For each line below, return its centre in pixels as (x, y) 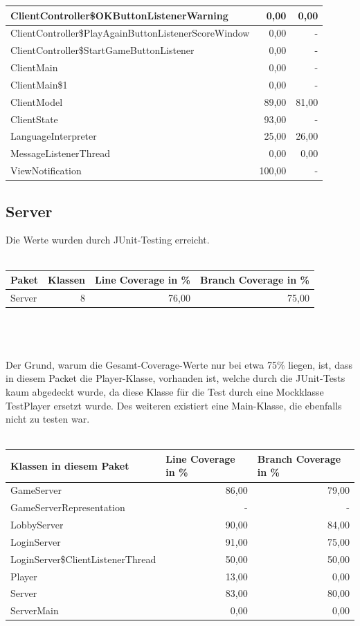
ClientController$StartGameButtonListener (102, 50)
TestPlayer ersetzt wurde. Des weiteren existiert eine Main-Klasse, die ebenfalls (174, 405)
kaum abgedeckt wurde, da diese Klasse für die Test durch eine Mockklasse (165, 391)
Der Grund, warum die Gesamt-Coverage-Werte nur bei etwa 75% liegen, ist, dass (179, 364)
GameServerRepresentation (68, 507)
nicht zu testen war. (48, 419)
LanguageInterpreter (54, 136)
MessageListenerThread (60, 153)
